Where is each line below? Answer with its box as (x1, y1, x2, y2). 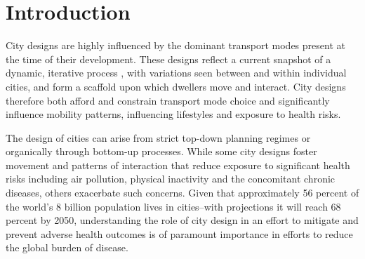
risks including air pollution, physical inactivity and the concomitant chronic (6, 171, 336, 186)
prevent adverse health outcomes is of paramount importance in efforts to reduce (6, 226, 353, 241)
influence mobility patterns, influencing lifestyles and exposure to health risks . (6, 107, 341, 121)
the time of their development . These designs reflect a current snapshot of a (6, 51, 331, 66)
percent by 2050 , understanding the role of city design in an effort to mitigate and (6, 213, 359, 227)
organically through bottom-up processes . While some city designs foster (6, 144, 317, 159)
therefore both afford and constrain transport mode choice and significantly (6, 93, 330, 107)
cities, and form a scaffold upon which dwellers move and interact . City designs (6, 79, 346, 93)
